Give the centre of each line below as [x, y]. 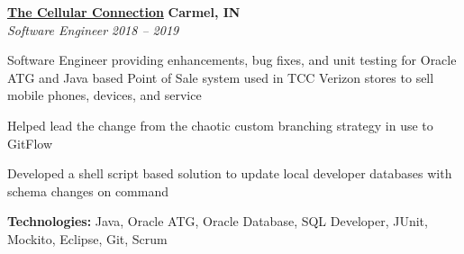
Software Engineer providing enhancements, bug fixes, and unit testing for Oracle [232, 60]
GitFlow [30, 143]
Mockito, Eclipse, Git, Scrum [87, 238]
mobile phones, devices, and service [105, 95]
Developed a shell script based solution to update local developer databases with [230, 173]
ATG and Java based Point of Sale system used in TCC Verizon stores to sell [221, 77]
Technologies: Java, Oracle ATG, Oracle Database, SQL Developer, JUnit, [218, 221]
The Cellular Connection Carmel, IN [124, 12]
